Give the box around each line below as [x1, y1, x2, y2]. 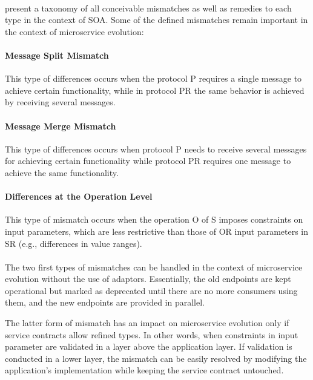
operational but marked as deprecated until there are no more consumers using [5, 284, 298, 296]
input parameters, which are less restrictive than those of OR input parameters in [5, 224, 309, 237]
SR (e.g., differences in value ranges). [5, 237, 142, 249]
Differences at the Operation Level [5, 190, 153, 203]
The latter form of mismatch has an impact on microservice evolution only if [5, 316, 289, 329]
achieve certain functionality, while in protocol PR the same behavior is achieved [5, 84, 305, 96]
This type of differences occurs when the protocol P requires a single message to [5, 72, 302, 85]
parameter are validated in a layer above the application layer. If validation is [5, 340, 292, 353]
